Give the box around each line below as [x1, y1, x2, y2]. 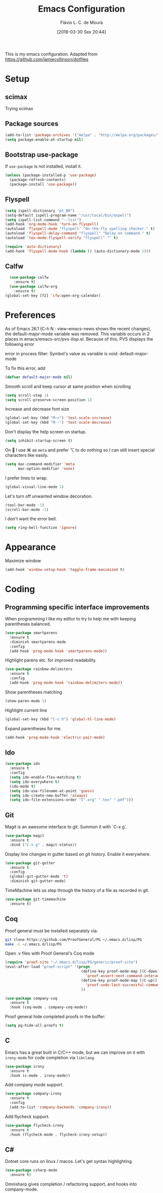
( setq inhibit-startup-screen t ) [5, 438, 73, 443]
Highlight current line [5, 707, 47, 713]
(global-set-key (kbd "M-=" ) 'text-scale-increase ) [5, 416, 112, 420]
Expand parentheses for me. [5, 725, 62, 731]
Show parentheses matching [5, 689, 62, 695]
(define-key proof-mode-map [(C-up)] [81, 978, 158, 983]
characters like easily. [5, 452, 49, 458]
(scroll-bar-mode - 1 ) [5, 507, 49, 512]
